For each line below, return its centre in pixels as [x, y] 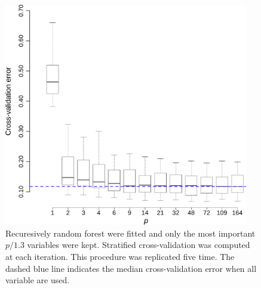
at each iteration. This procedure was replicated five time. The [120, 256]
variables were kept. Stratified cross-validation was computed [139, 245]
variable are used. [38, 280]
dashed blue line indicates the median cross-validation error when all [131, 268]
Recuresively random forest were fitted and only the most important [130, 233]
